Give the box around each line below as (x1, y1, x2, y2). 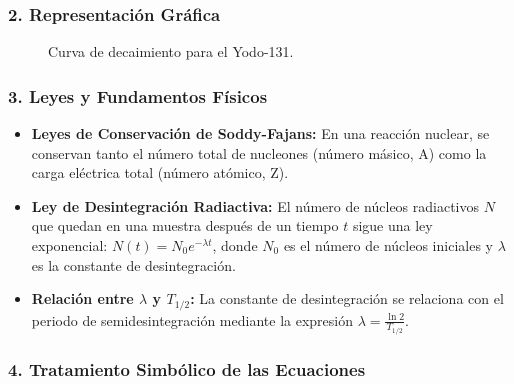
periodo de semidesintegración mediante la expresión (31, 309, 353, 330)
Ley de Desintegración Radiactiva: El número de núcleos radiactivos (31, 195, 480, 216)
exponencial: (31, 235, 108, 255)
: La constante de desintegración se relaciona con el (190, 288, 504, 309)
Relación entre (31, 288, 134, 309)
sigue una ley (352, 215, 433, 236)
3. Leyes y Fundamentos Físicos (8, 83, 268, 108)
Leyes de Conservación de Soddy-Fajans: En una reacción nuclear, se (31, 123, 490, 144)
